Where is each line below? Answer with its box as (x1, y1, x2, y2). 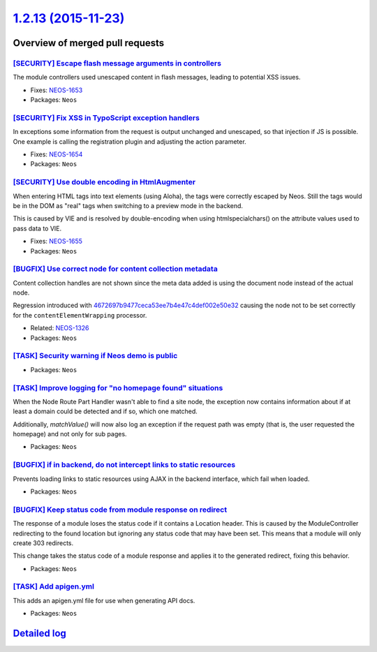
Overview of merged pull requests (13, 37, 165, 49)
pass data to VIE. (13, 224, 62, 232)
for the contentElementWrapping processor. (13, 311, 147, 319)
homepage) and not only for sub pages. (13, 430, 127, 438)
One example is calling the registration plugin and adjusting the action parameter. (13, 137, 247, 146)
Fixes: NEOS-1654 (30, 150, 83, 158)
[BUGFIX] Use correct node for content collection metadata (13, 264, 218, 274)
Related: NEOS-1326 (30, 324, 90, 332)
